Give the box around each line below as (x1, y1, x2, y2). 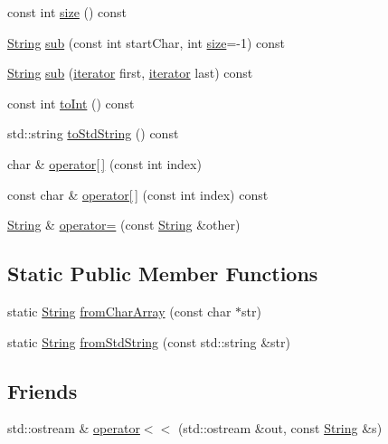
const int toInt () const (7, 93, 135, 112)
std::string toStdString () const (7, 124, 179, 143)
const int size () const (7, 3, 128, 21)
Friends (7, 376, 78, 404)
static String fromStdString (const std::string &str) (7, 332, 290, 351)
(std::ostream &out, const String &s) (177, 419, 383, 438)
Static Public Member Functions (7, 260, 318, 288)
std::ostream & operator (7, 419, 140, 438)
